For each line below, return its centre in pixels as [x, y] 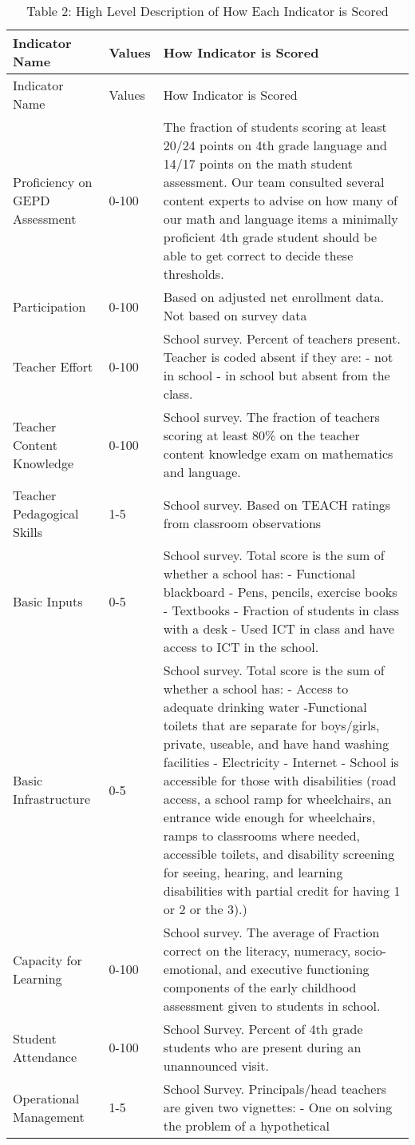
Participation [49, 306]
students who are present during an [262, 1047]
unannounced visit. [216, 1065]
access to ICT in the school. [241, 647]
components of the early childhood [260, 987]
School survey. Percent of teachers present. [282, 338]
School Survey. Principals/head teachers [275, 1089]
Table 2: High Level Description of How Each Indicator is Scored [207, 11]
